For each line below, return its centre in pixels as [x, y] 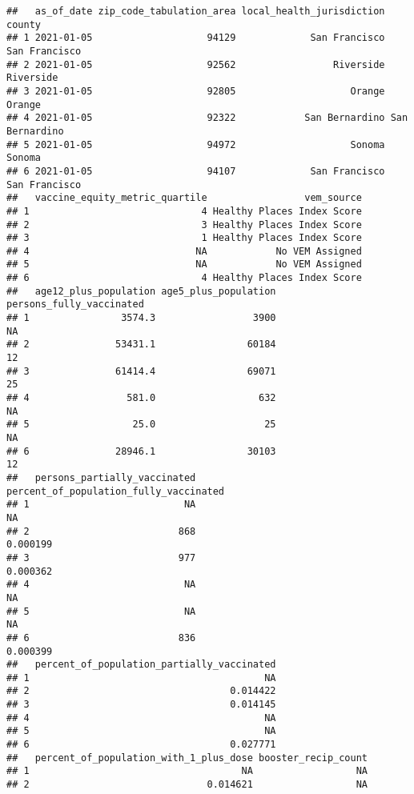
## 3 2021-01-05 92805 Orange [196, 91]
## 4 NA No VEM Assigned [184, 251]
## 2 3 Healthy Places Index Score [184, 225]
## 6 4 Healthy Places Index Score [184, 278]
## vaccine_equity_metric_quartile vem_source [184, 198]
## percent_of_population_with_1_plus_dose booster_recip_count [187, 758]
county [24, 24]
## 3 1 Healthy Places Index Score [184, 238]
